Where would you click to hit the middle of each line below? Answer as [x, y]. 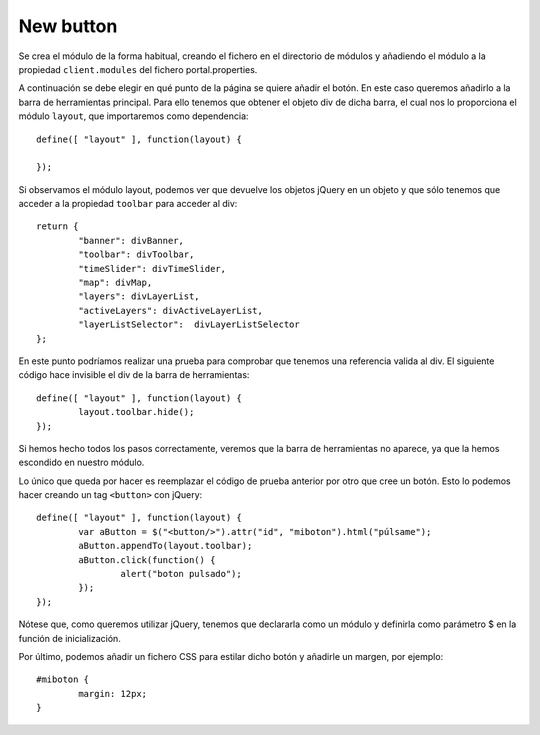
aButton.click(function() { [147, 559]
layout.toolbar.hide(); [136, 412]
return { [57, 226]
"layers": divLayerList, [139, 296]
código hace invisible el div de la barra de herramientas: [134, 375]
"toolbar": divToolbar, [136, 254]
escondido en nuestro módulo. [81, 462]
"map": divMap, [115, 283]
